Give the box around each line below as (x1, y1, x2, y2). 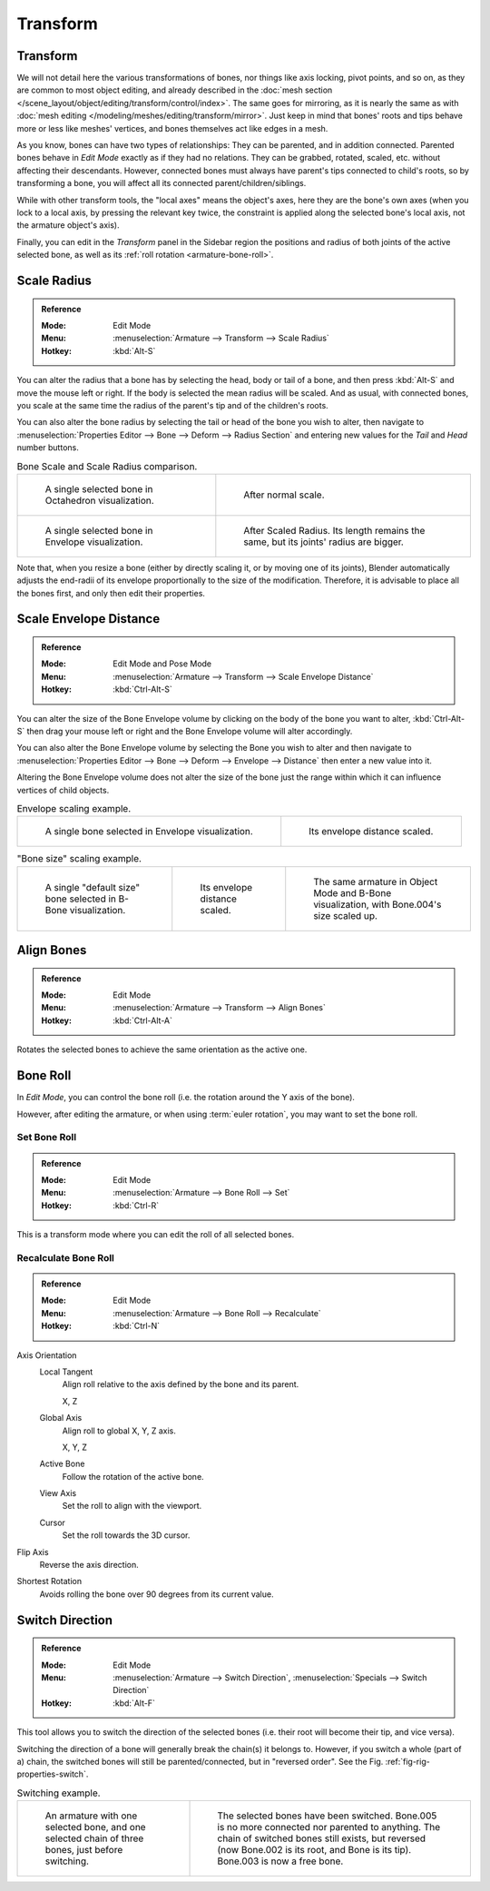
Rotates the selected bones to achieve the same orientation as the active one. (16, 1044, 308, 1055)
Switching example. (16, 1787, 101, 1799)
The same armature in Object (313, 875, 438, 888)
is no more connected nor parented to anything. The (217, 1821, 441, 1834)
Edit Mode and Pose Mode (113, 658, 212, 669)
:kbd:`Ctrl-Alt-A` (113, 1015, 172, 1026)
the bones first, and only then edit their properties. (16, 587, 206, 598)
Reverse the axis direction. (39, 1560, 140, 1571)
